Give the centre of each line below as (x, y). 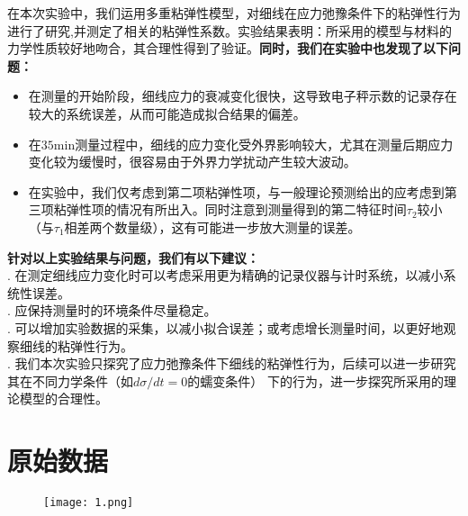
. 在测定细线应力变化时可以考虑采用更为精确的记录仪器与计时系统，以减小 (225, 275)
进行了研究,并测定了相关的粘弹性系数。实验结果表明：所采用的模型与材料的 (229, 30)
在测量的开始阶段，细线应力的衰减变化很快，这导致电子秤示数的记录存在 (243, 96)
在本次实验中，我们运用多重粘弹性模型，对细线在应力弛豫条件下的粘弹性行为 (234, 13)
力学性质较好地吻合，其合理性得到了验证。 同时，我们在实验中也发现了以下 (228, 48)
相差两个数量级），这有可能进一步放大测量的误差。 (212, 226)
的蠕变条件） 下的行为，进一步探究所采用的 (315, 380)
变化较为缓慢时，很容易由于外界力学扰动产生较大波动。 (192, 162)
